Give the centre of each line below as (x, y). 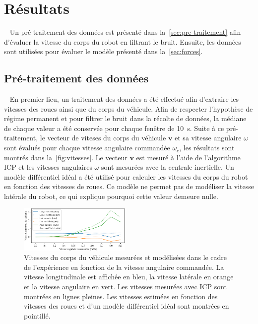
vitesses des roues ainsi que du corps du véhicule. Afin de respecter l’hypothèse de (129, 108)
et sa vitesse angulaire (208, 138)
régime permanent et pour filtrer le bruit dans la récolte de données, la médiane (125, 118)
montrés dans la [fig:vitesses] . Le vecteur (66, 157)
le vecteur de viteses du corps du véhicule (103, 138)
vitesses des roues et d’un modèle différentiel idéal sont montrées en (127, 306)
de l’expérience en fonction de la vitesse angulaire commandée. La (124, 267)
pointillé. (37, 315)
